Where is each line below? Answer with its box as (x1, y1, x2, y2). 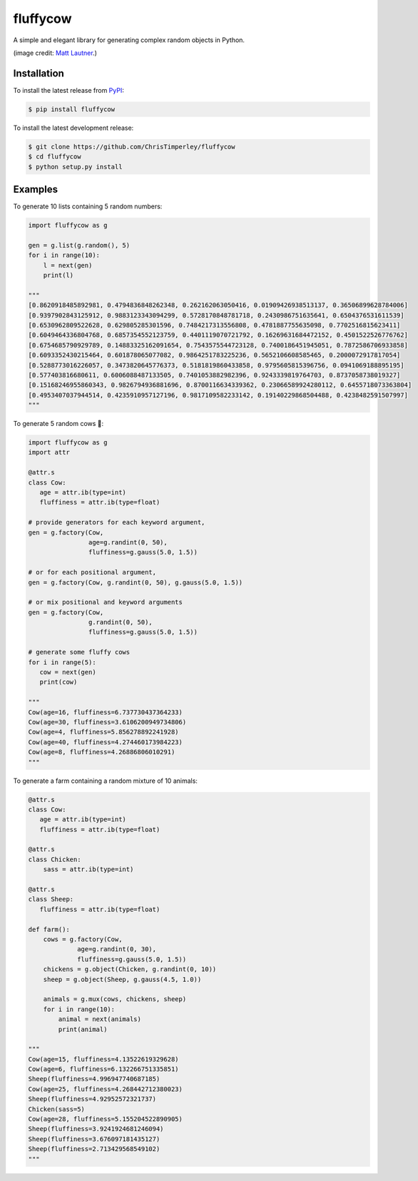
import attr (28, 448, 71, 457)
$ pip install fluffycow (28, 105, 116, 113)
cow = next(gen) (39, 668, 96, 676)
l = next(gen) (43, 261, 93, 269)
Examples (13, 183, 58, 196)
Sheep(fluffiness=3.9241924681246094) (28, 1125, 164, 1133)
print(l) (43, 271, 74, 280)
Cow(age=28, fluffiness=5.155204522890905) (28, 1115, 183, 1123)
